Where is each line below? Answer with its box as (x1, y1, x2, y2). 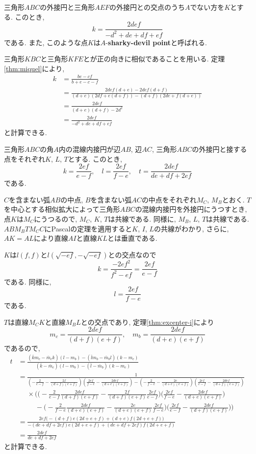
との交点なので (108, 249, 156, 259)
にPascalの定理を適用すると (44, 223, 132, 233)
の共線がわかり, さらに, (154, 223, 229, 233)
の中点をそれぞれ (141, 194, 197, 204)
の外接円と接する (192, 143, 247, 154)
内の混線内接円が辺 (58, 143, 121, 154)
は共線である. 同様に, (108, 213, 176, 224)
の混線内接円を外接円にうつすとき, (135, 204, 247, 214)
